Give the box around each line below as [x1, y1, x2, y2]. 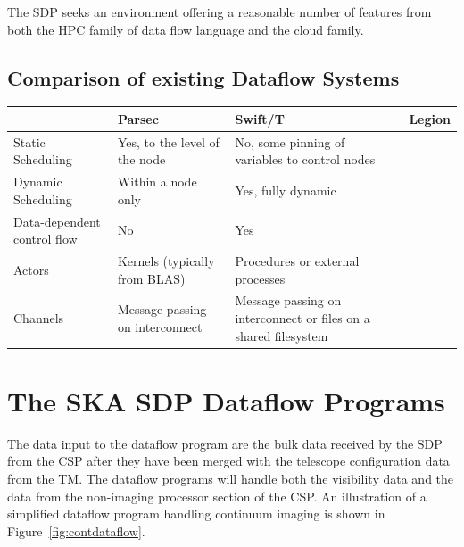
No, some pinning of [235, 132, 345, 151]
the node [117, 150, 166, 169]
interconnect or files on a [235, 309, 370, 327]
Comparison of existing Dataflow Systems [7, 63, 400, 91]
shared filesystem [235, 326, 328, 344]
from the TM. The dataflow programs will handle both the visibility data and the [7, 469, 454, 488]
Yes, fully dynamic [235, 180, 336, 199]
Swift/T [235, 109, 285, 128]
